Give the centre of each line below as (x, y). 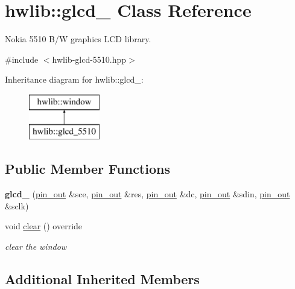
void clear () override (44, 226)
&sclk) (17, 205)
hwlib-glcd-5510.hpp (89, 59)
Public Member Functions (87, 169)
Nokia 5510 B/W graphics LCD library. (78, 39)
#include (22, 59)
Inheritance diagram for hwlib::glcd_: (74, 79)
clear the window (36, 246)
